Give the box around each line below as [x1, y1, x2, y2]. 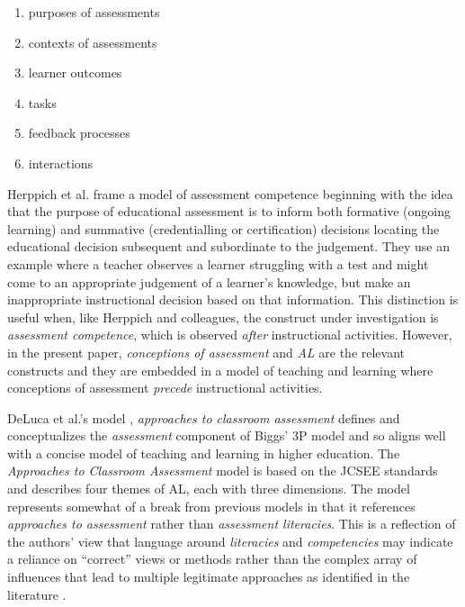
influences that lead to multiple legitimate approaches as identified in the [7, 567, 410, 586]
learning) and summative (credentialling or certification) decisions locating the [7, 219, 440, 238]
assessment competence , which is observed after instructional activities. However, [7, 325, 452, 344]
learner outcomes [28, 63, 122, 82]
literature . [7, 584, 67, 603]
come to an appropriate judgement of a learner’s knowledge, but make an [7, 272, 411, 291]
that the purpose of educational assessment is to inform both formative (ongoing [7, 202, 451, 221]
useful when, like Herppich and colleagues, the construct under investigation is [7, 307, 439, 326]
